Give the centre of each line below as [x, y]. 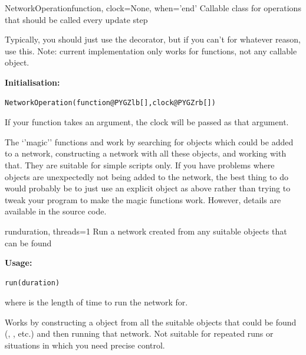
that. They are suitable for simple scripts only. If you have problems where [140, 165]
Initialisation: [32, 82]
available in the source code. [56, 211]
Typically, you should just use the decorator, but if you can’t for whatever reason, [153, 39]
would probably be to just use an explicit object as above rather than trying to [148, 188]
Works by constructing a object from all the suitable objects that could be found [151, 322]
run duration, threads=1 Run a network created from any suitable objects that [146, 231]
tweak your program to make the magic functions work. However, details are [143, 199]
